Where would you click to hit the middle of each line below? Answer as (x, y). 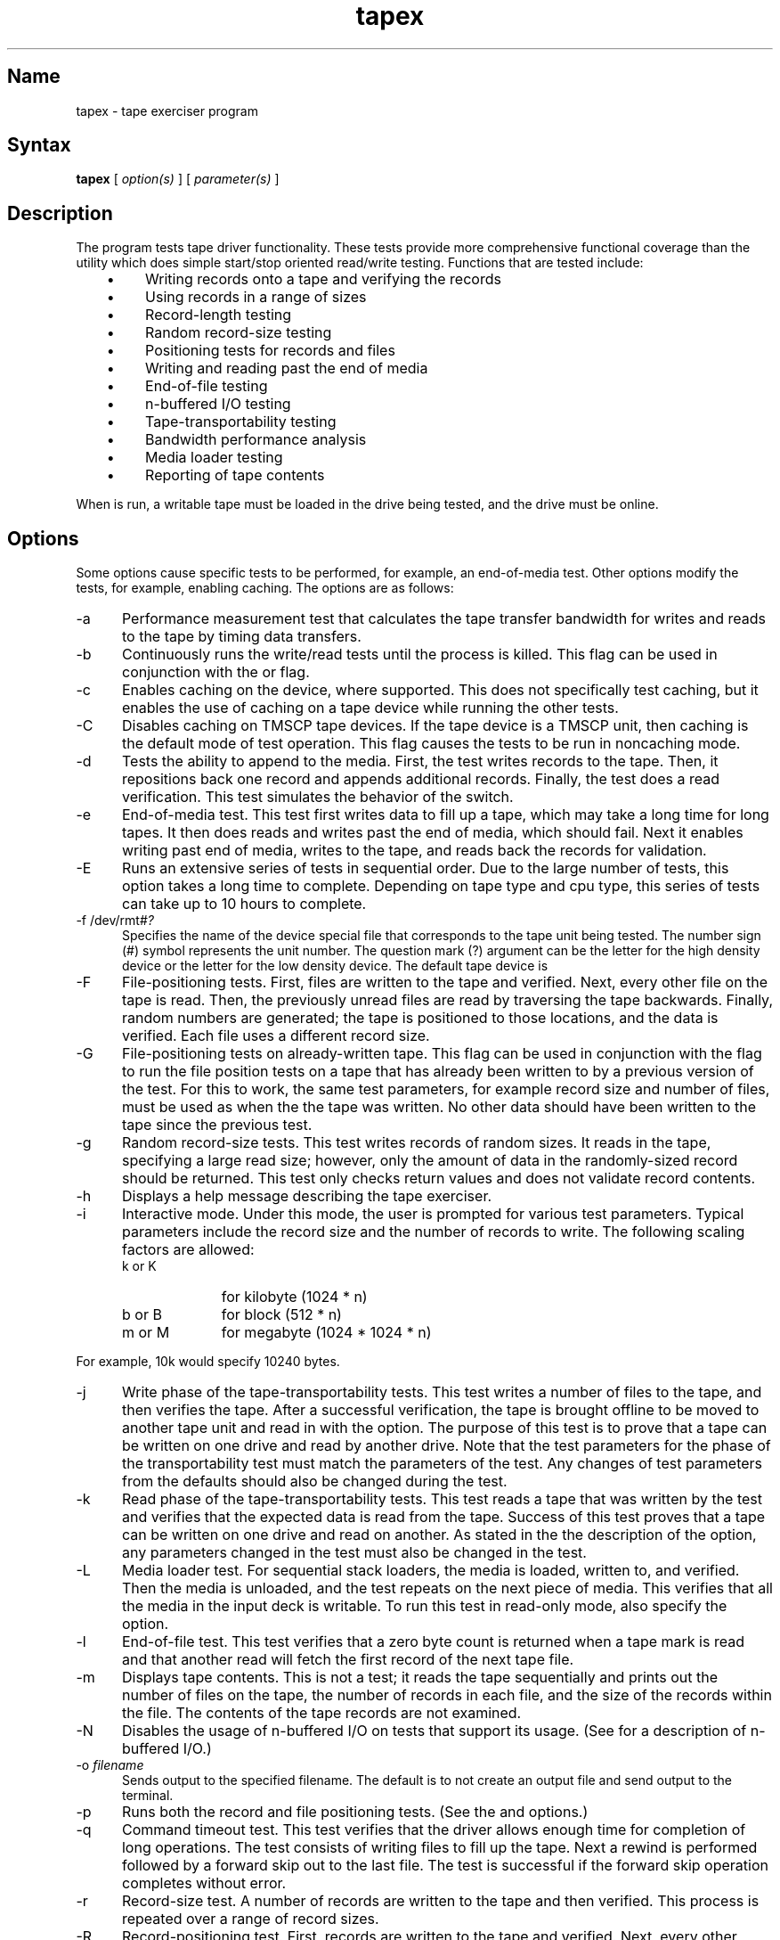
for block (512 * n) (281, 1315)
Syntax (39, 145)
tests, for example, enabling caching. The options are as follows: (265, 588)
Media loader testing (214, 458)
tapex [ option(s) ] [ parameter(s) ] (178, 179)
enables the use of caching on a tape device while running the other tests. (370, 708)
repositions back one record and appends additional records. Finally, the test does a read (420, 779)
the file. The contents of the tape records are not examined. (321, 1713)
